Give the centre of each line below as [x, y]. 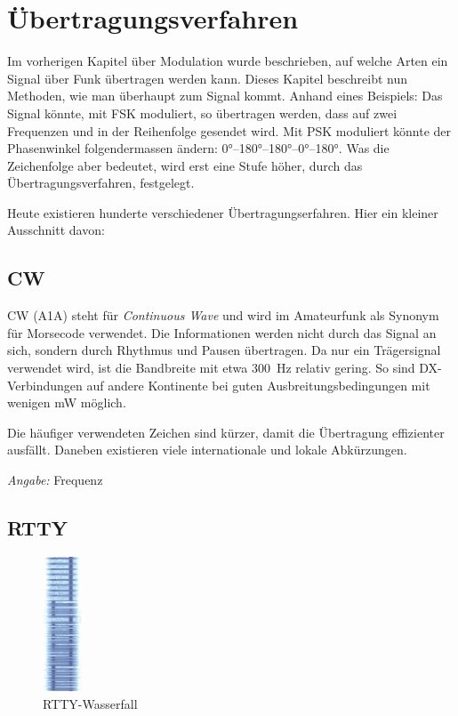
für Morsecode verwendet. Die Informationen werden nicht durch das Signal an [222, 332]
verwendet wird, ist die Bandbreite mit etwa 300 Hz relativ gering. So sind [211, 368]
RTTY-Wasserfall [90, 703]
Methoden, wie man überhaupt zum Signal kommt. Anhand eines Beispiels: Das [225, 96]
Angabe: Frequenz [55, 480]
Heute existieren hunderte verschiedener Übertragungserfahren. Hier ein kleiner [223, 212]
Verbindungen [45, 385]
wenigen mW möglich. [67, 402]
